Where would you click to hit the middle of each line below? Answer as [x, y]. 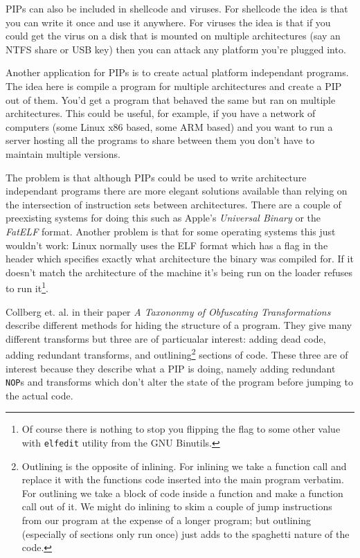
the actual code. [39, 395]
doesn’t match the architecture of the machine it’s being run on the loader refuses [179, 272]
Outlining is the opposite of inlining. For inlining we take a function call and [184, 466]
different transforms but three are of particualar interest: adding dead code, [166, 338]
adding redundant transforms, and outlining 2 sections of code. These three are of [177, 353]
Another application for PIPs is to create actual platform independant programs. [177, 72]
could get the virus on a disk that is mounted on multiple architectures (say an [173, 36]
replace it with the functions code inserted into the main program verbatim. [183, 479]
